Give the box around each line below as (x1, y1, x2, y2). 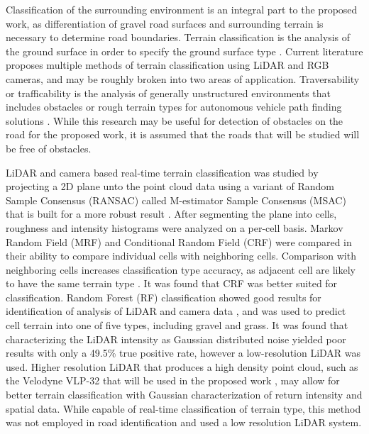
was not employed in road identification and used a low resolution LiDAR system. (6, 415, 362, 430)
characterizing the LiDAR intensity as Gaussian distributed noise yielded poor (6, 331, 346, 346)
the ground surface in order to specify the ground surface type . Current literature (6, 43, 363, 58)
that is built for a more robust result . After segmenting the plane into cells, (6, 206, 337, 221)
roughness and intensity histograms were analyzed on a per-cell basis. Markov (6, 220, 343, 235)
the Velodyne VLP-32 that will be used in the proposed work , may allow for (6, 373, 340, 388)
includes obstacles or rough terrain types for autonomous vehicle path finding (6, 99, 342, 114)
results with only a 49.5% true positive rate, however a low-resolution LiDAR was (6, 345, 361, 360)
